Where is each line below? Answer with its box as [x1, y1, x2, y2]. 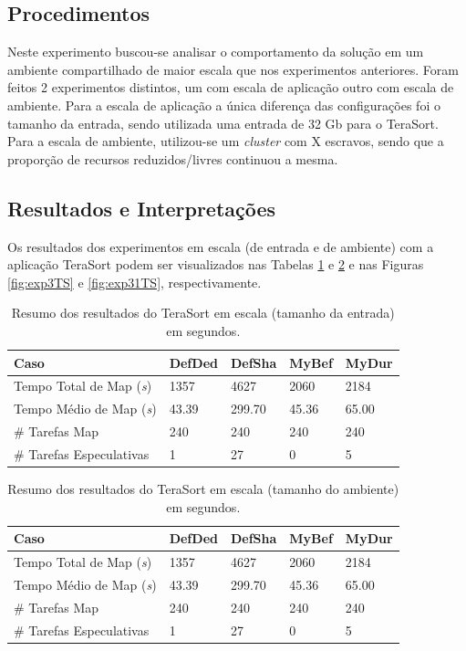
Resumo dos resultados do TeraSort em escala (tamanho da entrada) [11, 303, 395, 322]
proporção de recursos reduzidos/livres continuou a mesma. [7, 149, 338, 168]
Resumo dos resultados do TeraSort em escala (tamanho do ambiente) [7, 479, 399, 498]
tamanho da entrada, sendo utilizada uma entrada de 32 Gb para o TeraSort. [7, 113, 439, 132]
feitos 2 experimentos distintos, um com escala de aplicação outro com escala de [7, 78, 454, 97]
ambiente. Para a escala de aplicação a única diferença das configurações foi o [7, 95, 440, 114]
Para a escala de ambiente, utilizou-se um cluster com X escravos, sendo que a [7, 131, 444, 151]
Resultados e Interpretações [7, 194, 276, 222]
